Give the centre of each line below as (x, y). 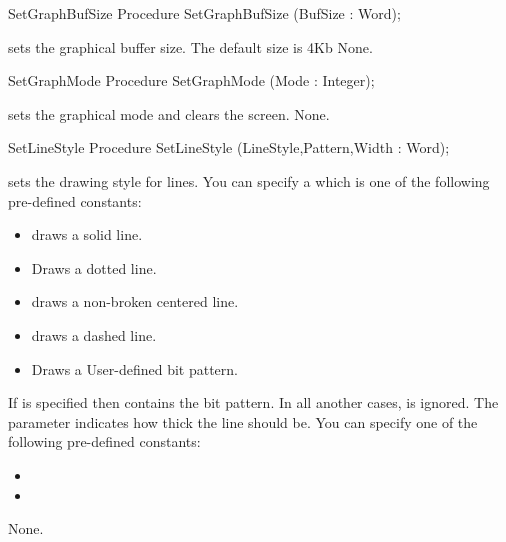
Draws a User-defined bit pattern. (134, 368)
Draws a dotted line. (94, 267)
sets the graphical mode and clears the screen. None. (169, 113)
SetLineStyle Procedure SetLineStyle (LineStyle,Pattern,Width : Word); (229, 147)
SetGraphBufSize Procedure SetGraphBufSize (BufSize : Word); (204, 13)
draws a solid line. (87, 234)
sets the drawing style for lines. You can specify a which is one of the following (249, 180)
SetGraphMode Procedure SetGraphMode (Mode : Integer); (191, 80)
